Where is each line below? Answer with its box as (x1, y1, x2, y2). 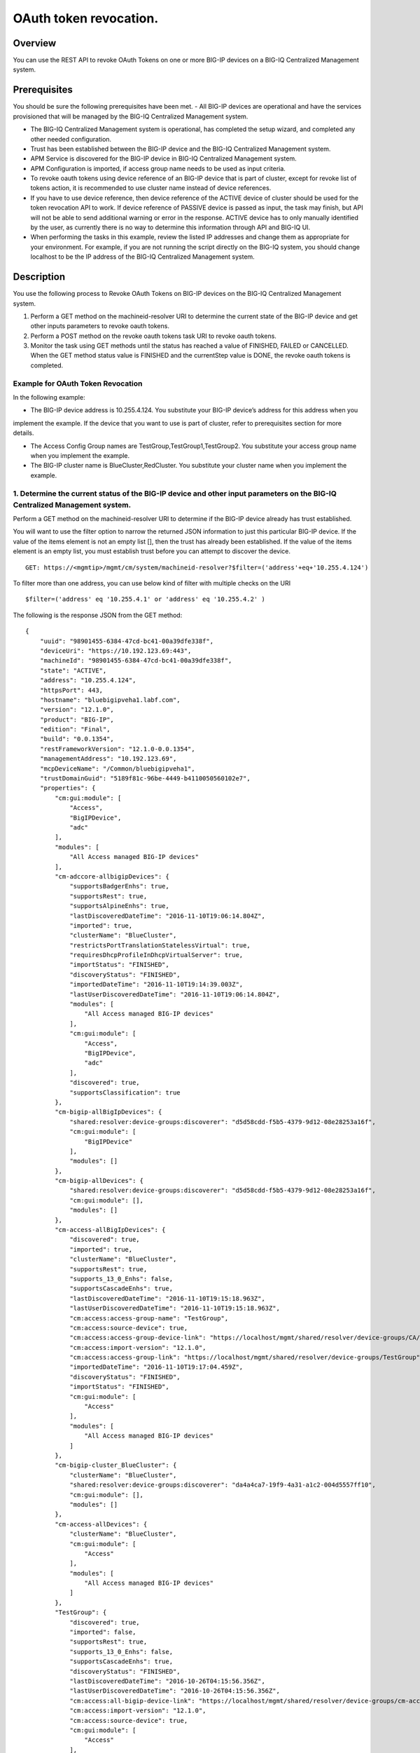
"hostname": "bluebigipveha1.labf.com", (39, 696, 181, 704)
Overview (13, 37, 57, 49)
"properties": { (39, 784, 96, 792)
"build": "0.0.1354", (39, 735, 115, 743)
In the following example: (13, 393, 85, 401)
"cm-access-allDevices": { (55, 1520, 148, 1528)
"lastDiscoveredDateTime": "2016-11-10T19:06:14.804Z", (69, 912, 265, 920)
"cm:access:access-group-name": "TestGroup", (69, 1314, 229, 1322)
